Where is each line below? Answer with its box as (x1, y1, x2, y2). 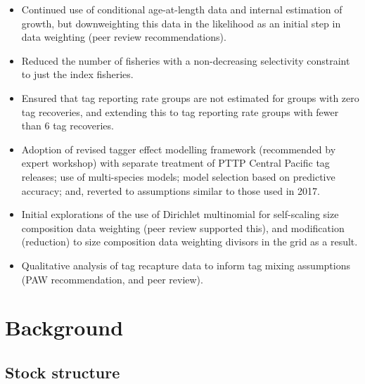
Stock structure (5, 361, 120, 383)
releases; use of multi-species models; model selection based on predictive (21, 169, 335, 184)
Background (5, 313, 124, 342)
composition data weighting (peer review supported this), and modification (21, 220, 345, 235)
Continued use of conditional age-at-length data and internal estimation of (21, 2, 342, 16)
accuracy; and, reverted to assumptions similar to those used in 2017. (21, 183, 320, 198)
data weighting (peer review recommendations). (21, 30, 226, 44)
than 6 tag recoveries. (21, 118, 114, 133)
